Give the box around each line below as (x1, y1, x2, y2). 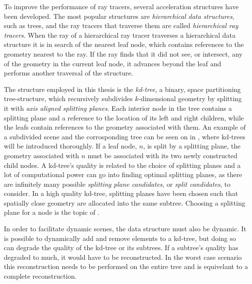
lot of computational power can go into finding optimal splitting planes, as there (4, 169, 242, 179)
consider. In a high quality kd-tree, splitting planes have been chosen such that (4, 188, 238, 198)
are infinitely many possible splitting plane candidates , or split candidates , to (4, 179, 231, 189)
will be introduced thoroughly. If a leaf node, (4, 141, 137, 151)
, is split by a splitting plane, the (143, 141, 241, 151)
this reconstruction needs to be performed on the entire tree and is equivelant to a (4, 261, 248, 271)
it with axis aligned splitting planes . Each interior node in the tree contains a (4, 103, 232, 113)
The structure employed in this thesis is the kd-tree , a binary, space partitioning (4, 84, 241, 94)
